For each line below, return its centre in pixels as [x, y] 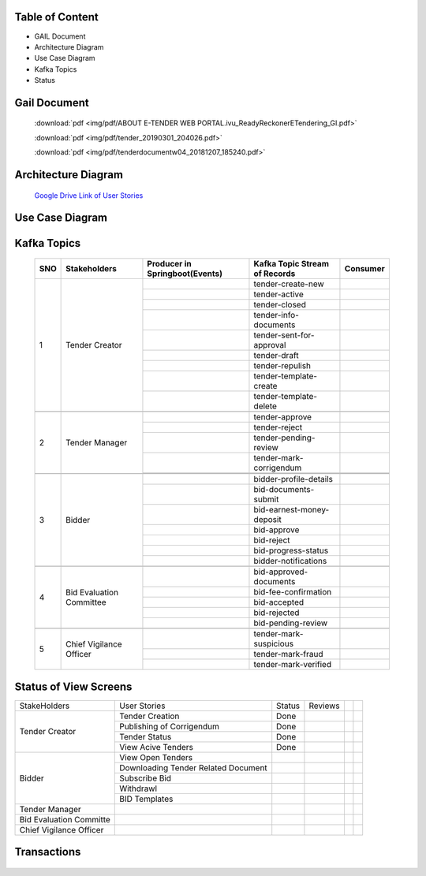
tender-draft [276, 356]
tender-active [278, 294]
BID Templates [146, 799]
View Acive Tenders [156, 747]
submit [266, 499]
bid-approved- [281, 572]
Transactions [48, 852]
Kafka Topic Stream [291, 264]
